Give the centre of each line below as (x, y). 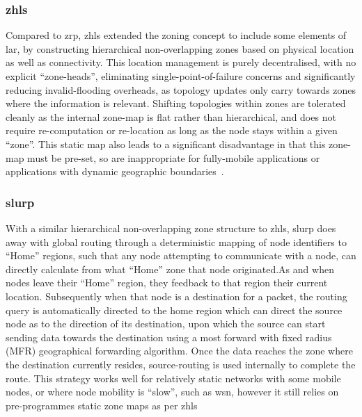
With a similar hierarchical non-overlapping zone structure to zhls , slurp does (171, 228)
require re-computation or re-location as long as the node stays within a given (172, 130)
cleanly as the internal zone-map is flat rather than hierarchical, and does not (171, 116)
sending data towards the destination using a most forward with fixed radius (169, 337)
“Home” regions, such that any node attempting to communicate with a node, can (181, 255)
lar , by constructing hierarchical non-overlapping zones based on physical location (180, 48)
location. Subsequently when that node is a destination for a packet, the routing (176, 296)
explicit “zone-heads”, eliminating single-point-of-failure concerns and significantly (181, 76)
